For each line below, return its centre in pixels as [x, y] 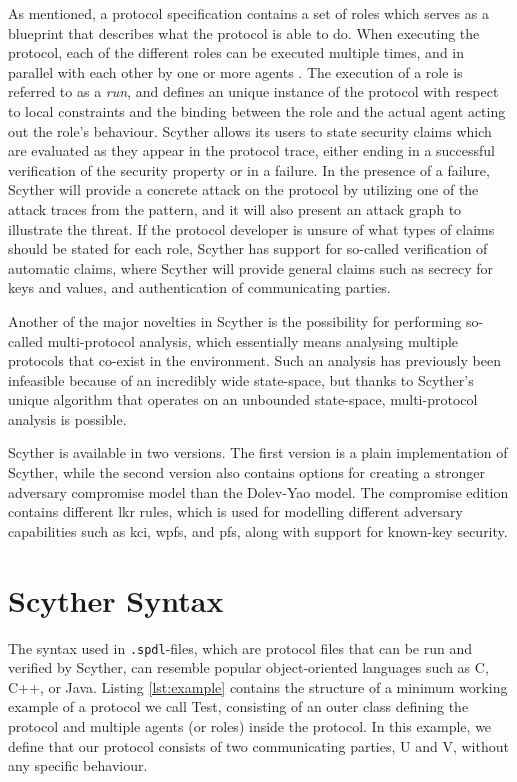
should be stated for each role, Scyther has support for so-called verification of [248, 248]
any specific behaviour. [78, 765]
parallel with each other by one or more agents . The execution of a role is [235, 71]
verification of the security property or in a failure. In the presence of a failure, [249, 169]
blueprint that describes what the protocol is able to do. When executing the [244, 32]
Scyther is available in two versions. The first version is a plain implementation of [258, 452]
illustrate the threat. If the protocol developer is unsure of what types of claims [251, 228]
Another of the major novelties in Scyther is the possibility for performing [235, 320]
